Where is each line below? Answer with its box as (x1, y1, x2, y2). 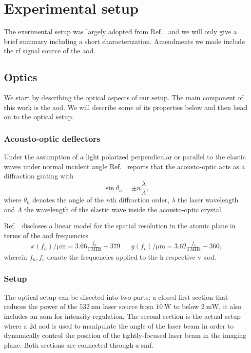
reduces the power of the (4, 301, 77, 311)
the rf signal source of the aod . (4, 45, 96, 56)
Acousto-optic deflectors (4, 132, 100, 144)
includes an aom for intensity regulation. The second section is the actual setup (4, 310, 241, 321)
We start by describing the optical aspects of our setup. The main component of (4, 92, 243, 103)
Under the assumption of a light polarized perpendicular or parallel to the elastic (4, 152, 246, 162)
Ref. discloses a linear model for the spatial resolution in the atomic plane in (4, 221, 236, 231)
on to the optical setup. (4, 111, 74, 122)
